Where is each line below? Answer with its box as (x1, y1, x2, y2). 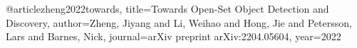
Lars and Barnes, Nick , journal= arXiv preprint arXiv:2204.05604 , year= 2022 (6, 29, 341, 44)
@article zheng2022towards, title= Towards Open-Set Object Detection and (6, 1, 329, 16)
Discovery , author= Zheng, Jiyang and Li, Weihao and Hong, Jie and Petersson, (6, 15, 352, 30)
